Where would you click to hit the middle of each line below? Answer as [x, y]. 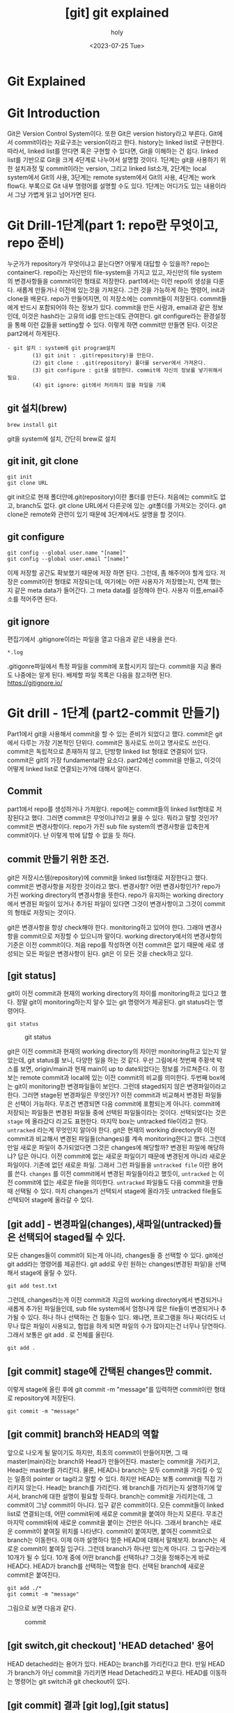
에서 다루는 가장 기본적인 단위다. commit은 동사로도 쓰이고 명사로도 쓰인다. [109, 743]
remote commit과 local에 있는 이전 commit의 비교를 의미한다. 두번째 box [120, 1078]
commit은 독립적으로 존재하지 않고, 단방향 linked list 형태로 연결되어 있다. [107, 751]
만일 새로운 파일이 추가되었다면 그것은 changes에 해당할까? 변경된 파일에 [107, 1148]
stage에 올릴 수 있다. [48, 1273]
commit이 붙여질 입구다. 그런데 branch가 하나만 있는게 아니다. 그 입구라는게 [123, 1548]
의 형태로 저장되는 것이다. [42, 912]
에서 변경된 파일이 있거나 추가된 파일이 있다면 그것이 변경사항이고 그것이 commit [116, 903]
